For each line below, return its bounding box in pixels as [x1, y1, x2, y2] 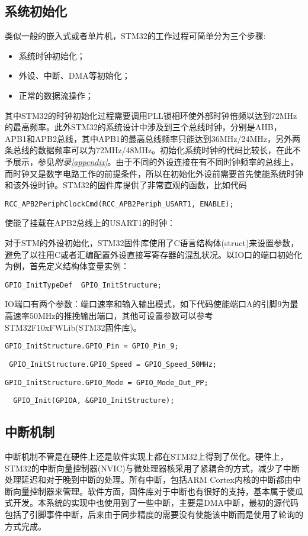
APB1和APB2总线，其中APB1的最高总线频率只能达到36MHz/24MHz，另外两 [5, 132, 300, 144]
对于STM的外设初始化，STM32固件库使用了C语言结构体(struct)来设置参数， [5, 236, 299, 248]
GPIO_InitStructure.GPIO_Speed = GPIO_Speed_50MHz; [9, 360, 217, 369]
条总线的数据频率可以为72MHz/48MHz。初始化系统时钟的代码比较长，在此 [5, 144, 293, 156]
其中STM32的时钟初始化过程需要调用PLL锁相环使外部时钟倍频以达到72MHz [5, 109, 297, 121]
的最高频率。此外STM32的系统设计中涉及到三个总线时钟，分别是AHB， [5, 121, 282, 133]
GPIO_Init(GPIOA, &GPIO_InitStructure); [13, 396, 175, 405]
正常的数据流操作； [18, 89, 94, 101]
